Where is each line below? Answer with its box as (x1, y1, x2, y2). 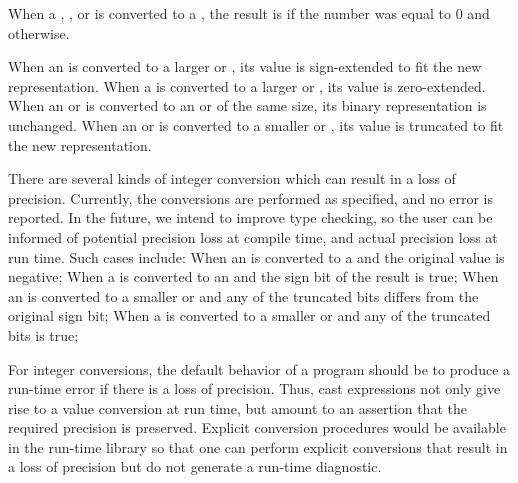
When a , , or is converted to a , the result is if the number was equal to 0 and (8, 3, 490, 23)
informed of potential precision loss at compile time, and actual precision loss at (8, 226, 498, 247)
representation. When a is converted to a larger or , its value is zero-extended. (8, 75, 486, 96)
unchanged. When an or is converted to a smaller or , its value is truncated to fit (8, 114, 504, 135)
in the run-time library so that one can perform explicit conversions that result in (8, 436, 508, 457)
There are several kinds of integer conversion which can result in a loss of (8, 168, 456, 189)
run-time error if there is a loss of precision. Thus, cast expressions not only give (8, 378, 501, 399)
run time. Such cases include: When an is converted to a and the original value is (8, 246, 505, 267)
